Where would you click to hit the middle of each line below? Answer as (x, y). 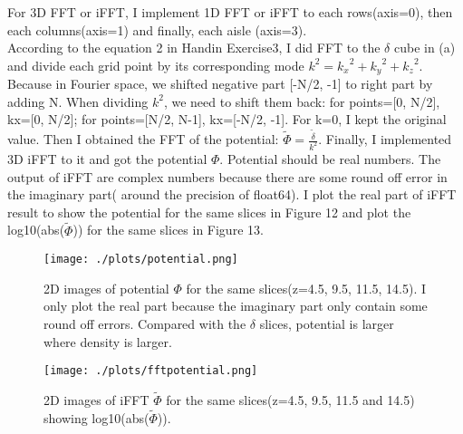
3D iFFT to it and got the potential (107, 158)
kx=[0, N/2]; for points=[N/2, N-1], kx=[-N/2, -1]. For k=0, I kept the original (227, 119)
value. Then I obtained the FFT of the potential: (143, 139)
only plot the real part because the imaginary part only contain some (236, 306)
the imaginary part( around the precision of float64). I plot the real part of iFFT (232, 194)
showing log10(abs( (96, 417)
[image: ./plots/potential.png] (141, 260)
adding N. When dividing (78, 101)
